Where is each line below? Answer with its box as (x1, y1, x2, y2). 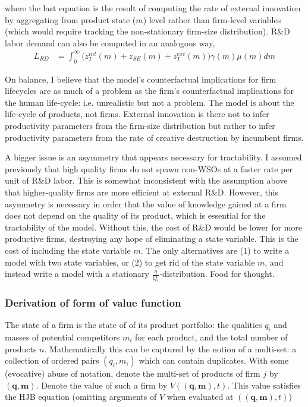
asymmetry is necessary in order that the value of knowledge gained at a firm (5, 197, 287, 210)
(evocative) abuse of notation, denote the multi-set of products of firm (5, 367, 260, 380)
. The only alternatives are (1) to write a (140, 244, 290, 257)
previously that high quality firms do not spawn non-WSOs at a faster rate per (5, 162, 293, 175)
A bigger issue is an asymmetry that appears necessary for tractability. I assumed (5, 151, 302, 163)
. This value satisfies (227, 378, 301, 391)
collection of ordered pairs (5, 354, 99, 367)
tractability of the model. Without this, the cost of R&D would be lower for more (5, 220, 303, 233)
